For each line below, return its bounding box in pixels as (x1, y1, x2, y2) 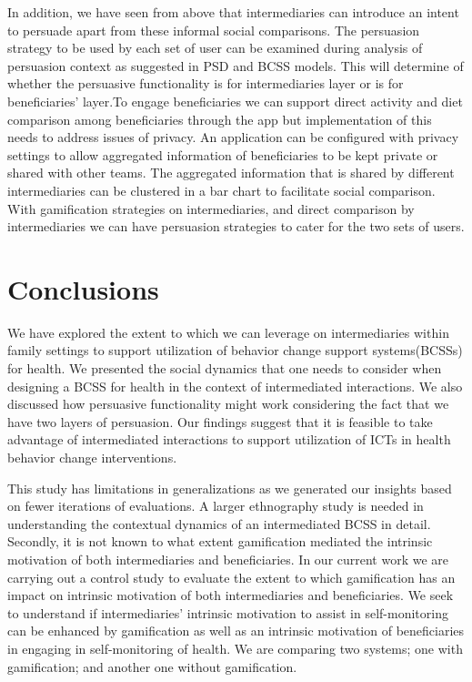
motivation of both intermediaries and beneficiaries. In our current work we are (7, 549, 449, 568)
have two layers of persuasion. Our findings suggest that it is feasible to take (7, 412, 433, 431)
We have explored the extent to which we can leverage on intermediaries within (7, 322, 449, 341)
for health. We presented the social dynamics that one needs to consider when (7, 359, 442, 378)
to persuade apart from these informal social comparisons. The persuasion (7, 20, 420, 39)
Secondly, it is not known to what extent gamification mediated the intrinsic (7, 532, 433, 551)
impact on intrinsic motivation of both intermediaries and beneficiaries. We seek (7, 585, 454, 605)
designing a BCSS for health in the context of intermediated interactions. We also (7, 376, 463, 395)
